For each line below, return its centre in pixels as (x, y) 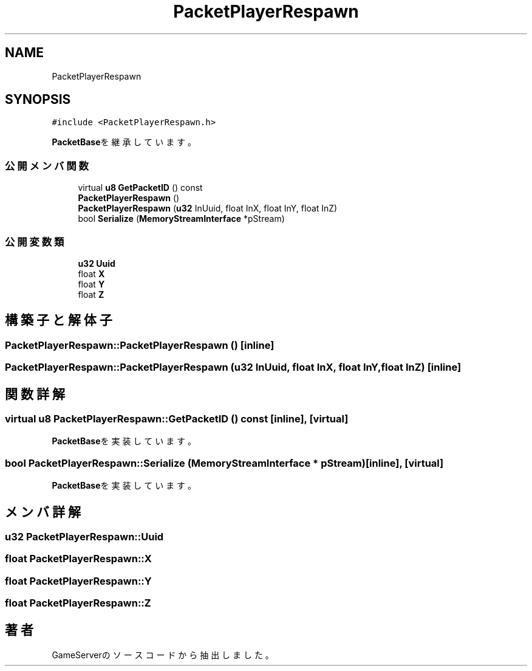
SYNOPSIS (38, 100)
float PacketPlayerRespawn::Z (78, 603)
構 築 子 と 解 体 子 (59, 320)
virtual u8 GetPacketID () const (140, 188)
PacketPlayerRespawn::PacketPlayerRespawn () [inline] (140, 345)
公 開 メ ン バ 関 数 (47, 166)
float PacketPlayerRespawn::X (78, 559)
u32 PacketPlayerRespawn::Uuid (84, 536)
